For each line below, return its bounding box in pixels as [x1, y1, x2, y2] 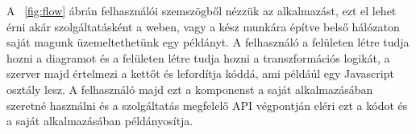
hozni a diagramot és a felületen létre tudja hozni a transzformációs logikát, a [6, 49, 390, 66]
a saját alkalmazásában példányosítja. [6, 112, 193, 129]
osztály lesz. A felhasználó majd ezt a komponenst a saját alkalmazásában [6, 80, 373, 97]
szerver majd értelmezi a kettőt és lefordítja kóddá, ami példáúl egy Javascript [6, 65, 394, 82]
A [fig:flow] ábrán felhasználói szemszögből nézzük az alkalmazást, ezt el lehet [6, 2, 397, 18]
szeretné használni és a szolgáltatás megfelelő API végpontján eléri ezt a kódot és [6, 96, 408, 113]
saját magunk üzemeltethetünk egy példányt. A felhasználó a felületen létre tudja [6, 34, 410, 51]
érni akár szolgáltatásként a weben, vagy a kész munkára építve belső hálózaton [6, 18, 400, 35]
